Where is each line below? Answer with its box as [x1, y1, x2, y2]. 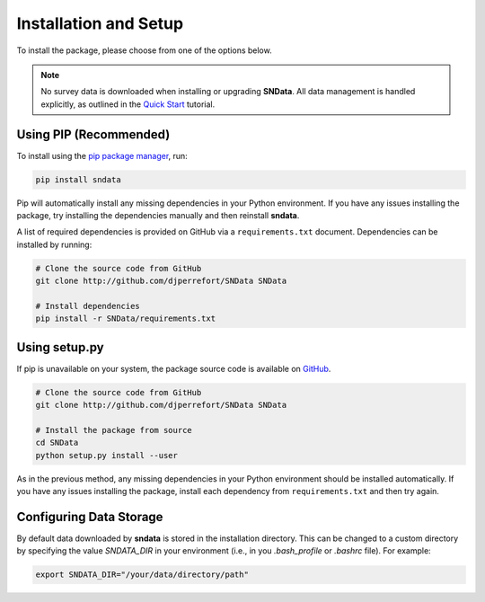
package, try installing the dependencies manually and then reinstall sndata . [16, 209, 300, 220]
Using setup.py [16, 340, 104, 355]
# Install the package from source [35, 425, 192, 435]
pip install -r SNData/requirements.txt [35, 314, 216, 323]
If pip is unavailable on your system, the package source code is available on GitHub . [16, 363, 331, 374]
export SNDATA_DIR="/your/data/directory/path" [35, 570, 249, 580]
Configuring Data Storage [16, 509, 163, 525]
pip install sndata [35, 174, 121, 184]
